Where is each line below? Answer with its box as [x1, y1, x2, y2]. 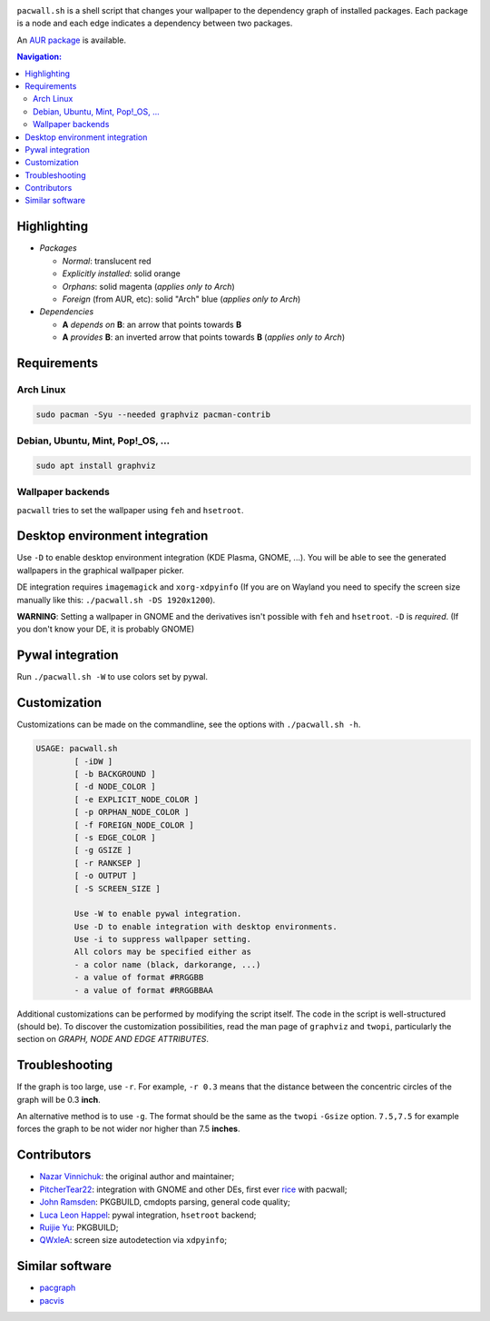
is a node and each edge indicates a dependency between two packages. [16, 18, 293, 29]
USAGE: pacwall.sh [35, 743, 118, 754]
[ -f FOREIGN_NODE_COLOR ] [73, 819, 194, 830]
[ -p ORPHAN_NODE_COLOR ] [73, 807, 190, 818]
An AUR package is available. [16, 35, 127, 45]
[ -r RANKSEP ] [73, 858, 142, 868]
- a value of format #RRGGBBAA [73, 985, 213, 995]
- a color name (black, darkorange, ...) [73, 959, 261, 969]
